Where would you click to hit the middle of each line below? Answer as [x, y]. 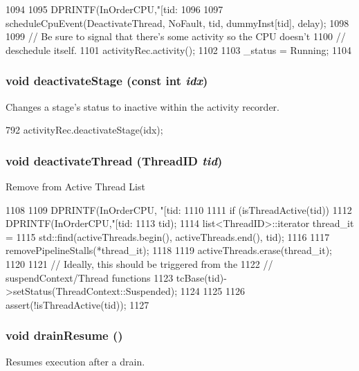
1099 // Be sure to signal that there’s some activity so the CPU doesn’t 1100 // [176, 36]
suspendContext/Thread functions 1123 [90, 277]
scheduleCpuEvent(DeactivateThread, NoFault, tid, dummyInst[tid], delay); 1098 [177, 22]
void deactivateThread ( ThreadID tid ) [114, 160]
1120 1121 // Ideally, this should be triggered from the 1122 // [139, 263]
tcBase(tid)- [201, 277]
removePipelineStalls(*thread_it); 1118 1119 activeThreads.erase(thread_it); [169, 250]
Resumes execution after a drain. [75, 361]
